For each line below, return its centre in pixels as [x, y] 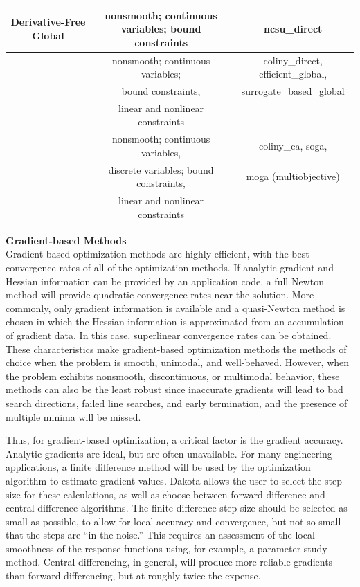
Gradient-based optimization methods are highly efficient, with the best [157, 254]
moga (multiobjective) [293, 176]
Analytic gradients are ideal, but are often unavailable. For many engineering [169, 453]
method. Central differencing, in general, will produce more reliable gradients [169, 562]
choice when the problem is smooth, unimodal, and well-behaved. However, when [178, 362]
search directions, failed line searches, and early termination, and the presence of [177, 403]
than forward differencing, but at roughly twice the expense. [133, 576]
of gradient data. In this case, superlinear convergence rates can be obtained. [169, 335]
